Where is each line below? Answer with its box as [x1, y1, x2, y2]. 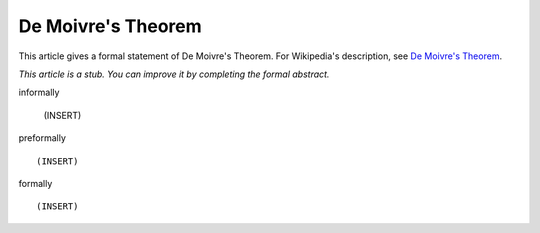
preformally [18, 132, 67, 144]
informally [18, 86, 60, 99]
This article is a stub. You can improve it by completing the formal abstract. [18, 68, 330, 80]
